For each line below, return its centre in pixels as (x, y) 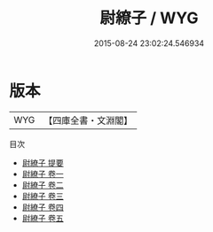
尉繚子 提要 (43, 162)
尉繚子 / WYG (149, 18)
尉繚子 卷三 (43, 196)
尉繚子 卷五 (43, 218)
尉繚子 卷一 (43, 174)
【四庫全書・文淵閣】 (88, 120)
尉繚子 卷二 (43, 185)
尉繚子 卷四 (43, 207)
